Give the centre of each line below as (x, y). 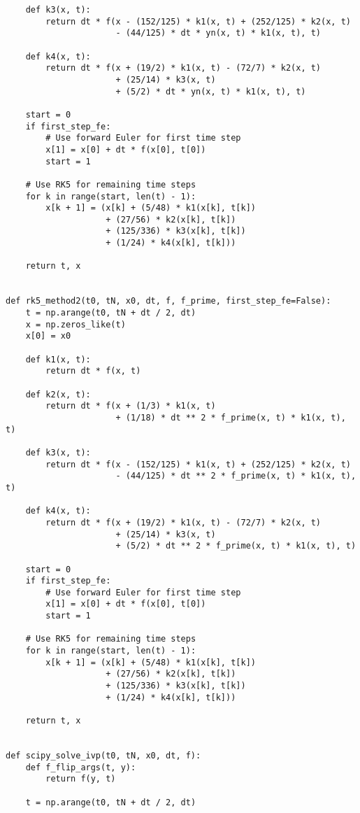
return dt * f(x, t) (93, 371)
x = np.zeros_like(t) (75, 324)
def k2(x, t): (58, 394)
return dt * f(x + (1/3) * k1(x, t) (131, 406)
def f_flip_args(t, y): (81, 767)
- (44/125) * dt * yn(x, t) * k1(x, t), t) (218, 33)
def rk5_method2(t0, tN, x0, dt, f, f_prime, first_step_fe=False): (168, 301)
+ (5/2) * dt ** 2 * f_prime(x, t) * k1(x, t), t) (236, 546)
